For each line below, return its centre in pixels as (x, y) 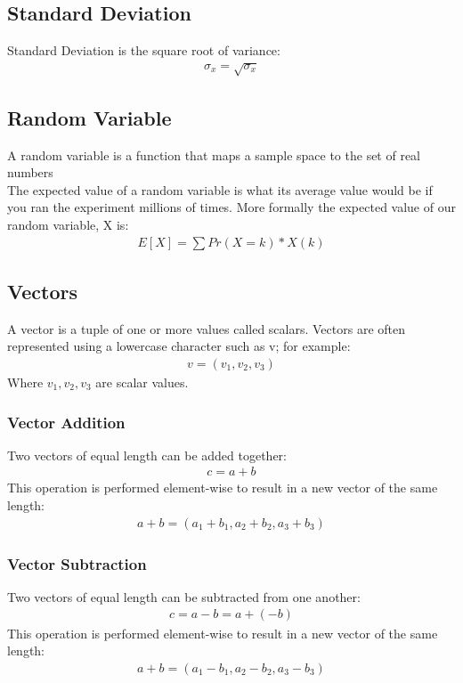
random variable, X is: (68, 224)
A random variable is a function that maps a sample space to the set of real (214, 154)
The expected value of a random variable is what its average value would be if (220, 189)
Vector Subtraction (77, 563)
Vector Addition (66, 422)
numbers (30, 172)
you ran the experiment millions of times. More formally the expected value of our (231, 207)
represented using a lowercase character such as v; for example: (179, 346)
